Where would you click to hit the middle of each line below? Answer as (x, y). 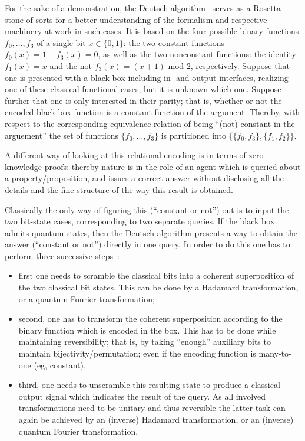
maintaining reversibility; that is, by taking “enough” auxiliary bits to (145, 342)
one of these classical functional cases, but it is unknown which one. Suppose (143, 89)
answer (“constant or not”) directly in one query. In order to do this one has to (147, 244)
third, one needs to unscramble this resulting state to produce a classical (149, 385)
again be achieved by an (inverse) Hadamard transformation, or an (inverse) (156, 419)
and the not (71, 65)
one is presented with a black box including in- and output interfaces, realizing (147, 77)
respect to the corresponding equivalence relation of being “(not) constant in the (150, 123)
